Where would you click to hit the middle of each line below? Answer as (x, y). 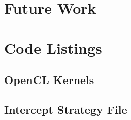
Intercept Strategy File (66, 109)
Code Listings (53, 47)
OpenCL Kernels (49, 80)
